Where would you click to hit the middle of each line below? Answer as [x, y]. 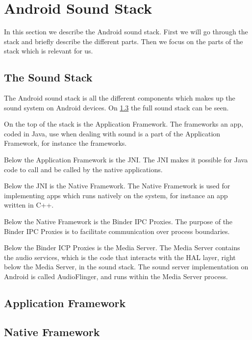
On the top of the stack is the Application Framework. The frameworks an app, [124, 124]
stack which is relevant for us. [49, 51]
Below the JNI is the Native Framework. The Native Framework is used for [117, 186]
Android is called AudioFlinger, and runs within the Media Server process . [116, 276]
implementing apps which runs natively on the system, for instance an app [116, 195]
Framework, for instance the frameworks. [65, 143]
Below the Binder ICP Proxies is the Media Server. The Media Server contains [122, 248]
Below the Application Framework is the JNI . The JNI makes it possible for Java [126, 160]
